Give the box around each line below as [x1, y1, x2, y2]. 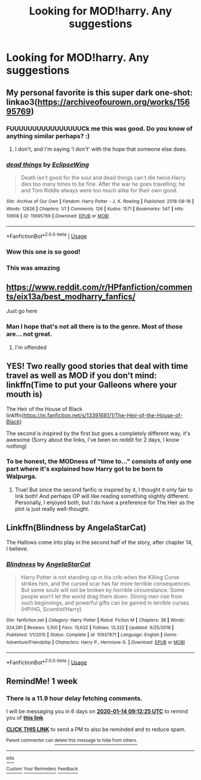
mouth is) [6, 389, 43, 400]
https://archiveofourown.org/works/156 [37, 97, 190, 107]
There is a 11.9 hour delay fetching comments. [6, 694, 143, 702]
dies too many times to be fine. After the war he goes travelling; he [20, 180, 185, 187]
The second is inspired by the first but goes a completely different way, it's [6, 430, 191, 437]
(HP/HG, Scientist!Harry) [20, 605, 82, 612]
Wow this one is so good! [6, 248, 81, 256]
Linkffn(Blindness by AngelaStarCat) [6, 523, 147, 533]
